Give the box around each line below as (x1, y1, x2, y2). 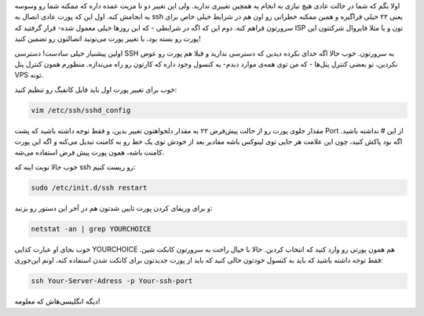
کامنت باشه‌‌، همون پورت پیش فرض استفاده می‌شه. (14, 147, 165, 157)
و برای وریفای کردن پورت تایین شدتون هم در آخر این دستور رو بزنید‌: (14, 203, 213, 212)
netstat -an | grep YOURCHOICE (31, 224, 152, 233)
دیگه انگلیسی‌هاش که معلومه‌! (14, 296, 101, 306)
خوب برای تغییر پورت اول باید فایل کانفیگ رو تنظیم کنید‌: (14, 85, 177, 94)
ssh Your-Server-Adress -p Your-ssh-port (31, 277, 193, 285)
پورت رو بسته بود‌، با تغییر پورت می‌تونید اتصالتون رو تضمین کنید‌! (14, 34, 201, 43)
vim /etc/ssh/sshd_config (31, 106, 131, 114)
